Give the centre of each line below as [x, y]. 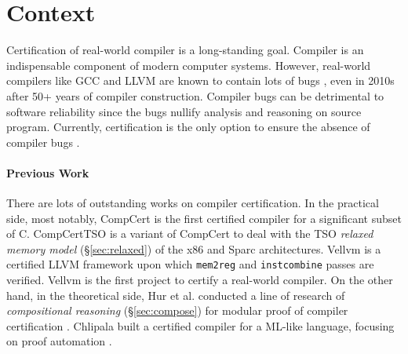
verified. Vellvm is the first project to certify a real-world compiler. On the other [200, 280]
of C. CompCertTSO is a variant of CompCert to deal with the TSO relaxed [190, 234]
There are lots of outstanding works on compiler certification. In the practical [193, 203]
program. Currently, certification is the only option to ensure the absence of [188, 127]
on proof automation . [59, 341]
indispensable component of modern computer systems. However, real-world [189, 65]
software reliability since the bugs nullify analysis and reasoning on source [184, 111]
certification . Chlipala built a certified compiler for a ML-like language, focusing [200, 325]
